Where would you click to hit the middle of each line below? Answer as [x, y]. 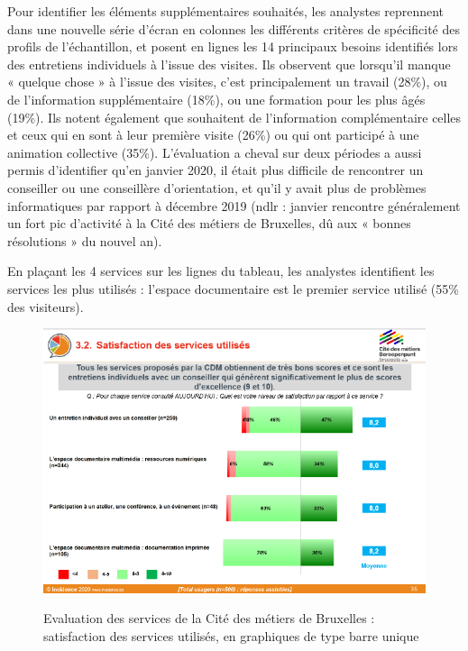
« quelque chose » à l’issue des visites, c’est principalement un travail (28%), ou [227, 82]
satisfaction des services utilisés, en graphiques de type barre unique [231, 636]
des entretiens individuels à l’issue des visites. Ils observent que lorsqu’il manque [229, 64]
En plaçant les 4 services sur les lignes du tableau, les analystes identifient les [221, 271]
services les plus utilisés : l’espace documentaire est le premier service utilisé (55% [233, 288]
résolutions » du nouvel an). [85, 240]
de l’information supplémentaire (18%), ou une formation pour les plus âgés [216, 99]
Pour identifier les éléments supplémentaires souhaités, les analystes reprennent [226, 11]
